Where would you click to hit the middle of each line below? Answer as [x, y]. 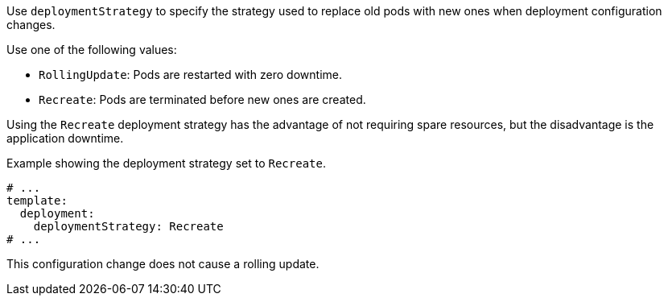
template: [37, 201]
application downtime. [65, 138]
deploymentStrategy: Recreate [128, 226]
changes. [31, 25]
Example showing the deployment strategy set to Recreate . [166, 163]
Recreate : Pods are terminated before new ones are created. [202, 99]
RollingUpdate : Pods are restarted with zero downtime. [190, 74]
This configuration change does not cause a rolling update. [163, 264]
